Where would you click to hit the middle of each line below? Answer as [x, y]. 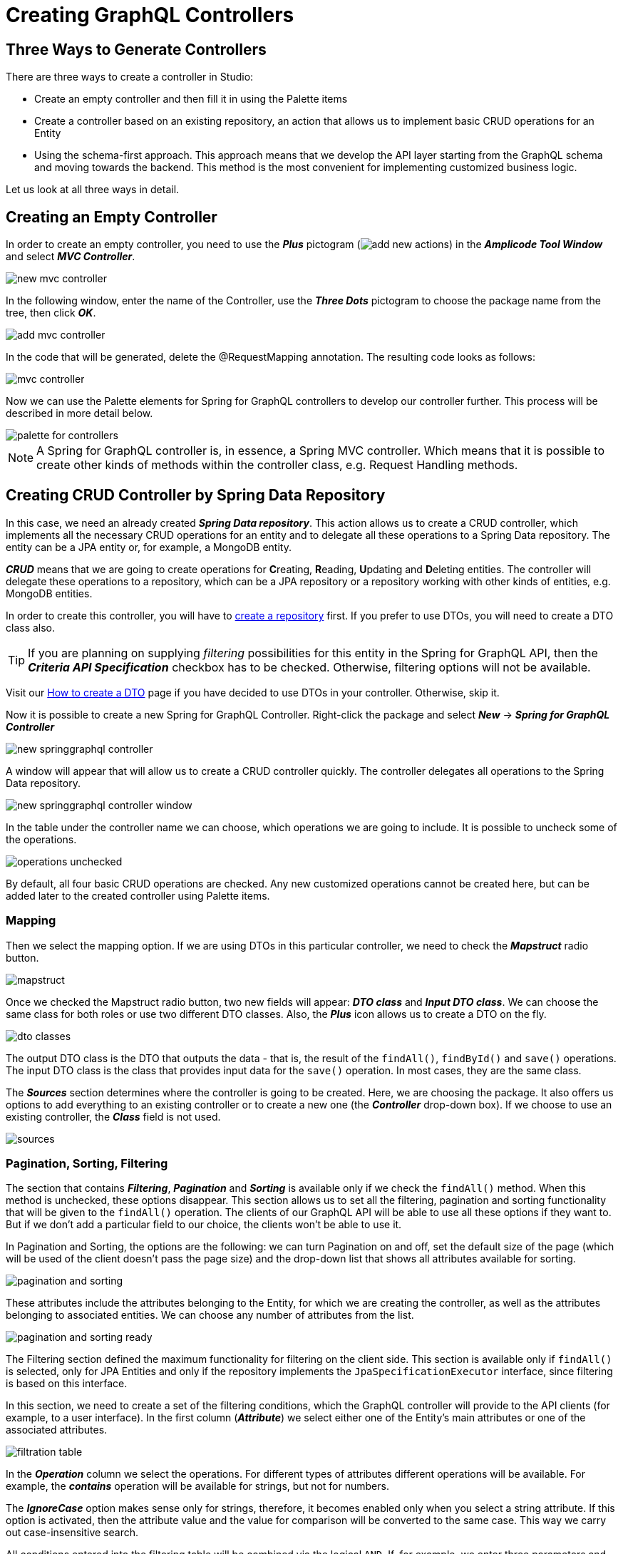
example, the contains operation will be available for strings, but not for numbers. [197, 1486]
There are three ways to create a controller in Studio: [130, 77]
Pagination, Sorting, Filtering [87, 1163]
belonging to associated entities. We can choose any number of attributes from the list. [210, 1315]
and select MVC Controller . [71, 257]
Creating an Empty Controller [112, 217]
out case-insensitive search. [72, 1533]
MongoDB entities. [49, 593]
